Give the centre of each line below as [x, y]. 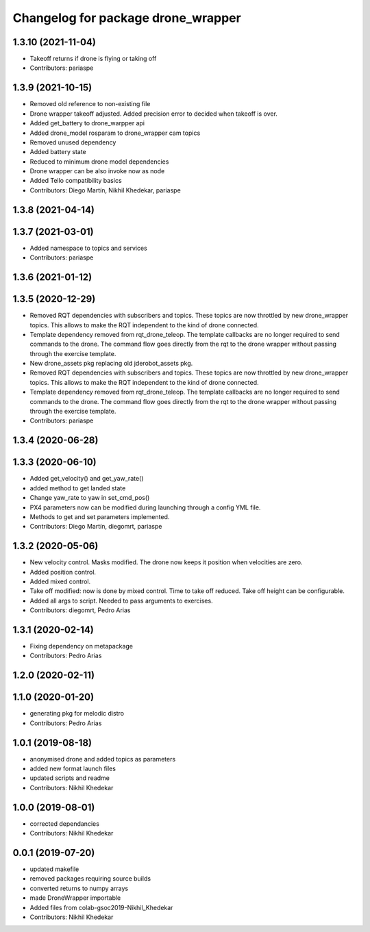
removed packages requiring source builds [90, 879]
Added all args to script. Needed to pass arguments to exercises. [121, 601]
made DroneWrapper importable [75, 898]
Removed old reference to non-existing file [90, 104]
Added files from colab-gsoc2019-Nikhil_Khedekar [101, 907]
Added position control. [63, 572]
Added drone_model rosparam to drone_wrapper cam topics [115, 133]
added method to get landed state [78, 488]
